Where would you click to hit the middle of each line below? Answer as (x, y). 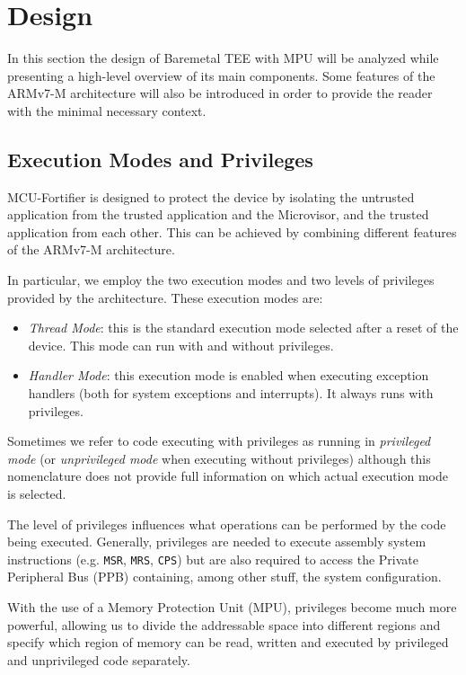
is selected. (37, 494)
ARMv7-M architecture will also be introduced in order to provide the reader (220, 93)
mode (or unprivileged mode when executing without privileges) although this (219, 458)
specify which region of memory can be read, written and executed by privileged (228, 642)
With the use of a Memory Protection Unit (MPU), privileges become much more (232, 607)
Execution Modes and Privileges (160, 159)
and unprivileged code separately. (99, 659)
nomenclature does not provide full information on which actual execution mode (228, 476)
